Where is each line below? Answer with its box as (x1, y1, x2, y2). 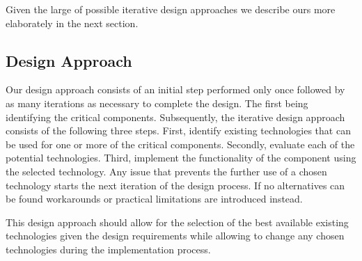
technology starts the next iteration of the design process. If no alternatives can (6, 177, 345, 192)
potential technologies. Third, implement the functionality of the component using (6, 150, 356, 165)
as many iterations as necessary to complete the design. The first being (6, 95, 308, 110)
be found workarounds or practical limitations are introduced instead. (6, 191, 303, 206)
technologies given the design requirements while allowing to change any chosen (6, 228, 345, 243)
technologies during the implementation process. (6, 242, 211, 256)
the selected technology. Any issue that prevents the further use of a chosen (6, 164, 327, 178)
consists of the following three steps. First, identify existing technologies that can (6, 123, 351, 138)
